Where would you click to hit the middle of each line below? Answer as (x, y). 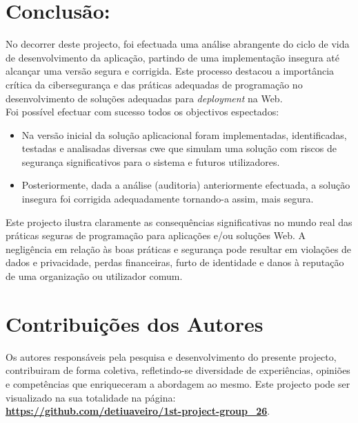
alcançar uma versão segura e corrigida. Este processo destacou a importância (170, 71)
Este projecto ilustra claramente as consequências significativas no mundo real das (179, 222)
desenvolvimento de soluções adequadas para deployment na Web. (144, 98)
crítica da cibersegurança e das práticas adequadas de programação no (154, 84)
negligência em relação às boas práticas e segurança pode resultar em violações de (179, 248)
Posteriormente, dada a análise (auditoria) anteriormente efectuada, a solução (186, 185)
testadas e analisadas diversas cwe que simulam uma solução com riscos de (179, 148)
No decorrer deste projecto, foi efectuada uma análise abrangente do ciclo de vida (178, 44)
